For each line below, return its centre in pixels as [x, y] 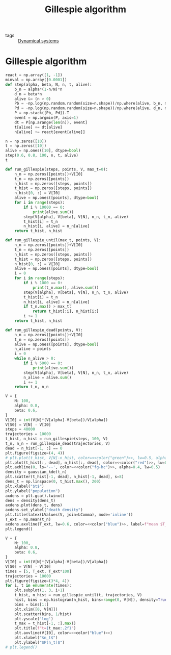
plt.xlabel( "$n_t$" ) [36, 638]
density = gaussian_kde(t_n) [36, 472]
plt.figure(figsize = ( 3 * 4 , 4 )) [37, 581]
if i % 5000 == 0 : [43, 363]
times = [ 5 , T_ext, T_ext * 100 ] [38, 571]
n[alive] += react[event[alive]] [50, 132]
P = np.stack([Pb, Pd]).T [42, 113]
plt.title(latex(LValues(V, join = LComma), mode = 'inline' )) [69, 515]
